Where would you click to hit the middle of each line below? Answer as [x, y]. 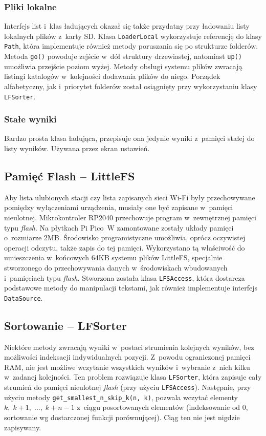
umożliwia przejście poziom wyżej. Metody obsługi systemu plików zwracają [123, 66]
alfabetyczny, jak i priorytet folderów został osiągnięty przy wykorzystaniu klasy [131, 86]
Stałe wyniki [30, 119]
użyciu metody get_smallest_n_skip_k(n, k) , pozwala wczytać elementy [121, 397]
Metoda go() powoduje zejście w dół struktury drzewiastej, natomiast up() [123, 56]
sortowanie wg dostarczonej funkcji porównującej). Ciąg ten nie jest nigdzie [122, 417]
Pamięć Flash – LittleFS [70, 176]
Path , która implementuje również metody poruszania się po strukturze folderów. [131, 46]
